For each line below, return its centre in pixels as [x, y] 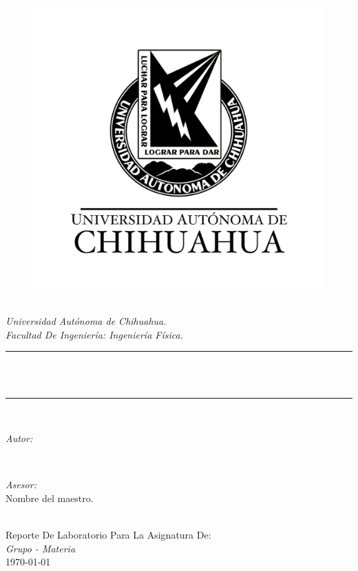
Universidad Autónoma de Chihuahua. [86, 321]
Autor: [19, 438]
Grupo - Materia [41, 548]
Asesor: [21, 484]
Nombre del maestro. [50, 498]
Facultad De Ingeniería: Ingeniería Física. [94, 334]
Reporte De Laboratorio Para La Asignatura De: [108, 535]
